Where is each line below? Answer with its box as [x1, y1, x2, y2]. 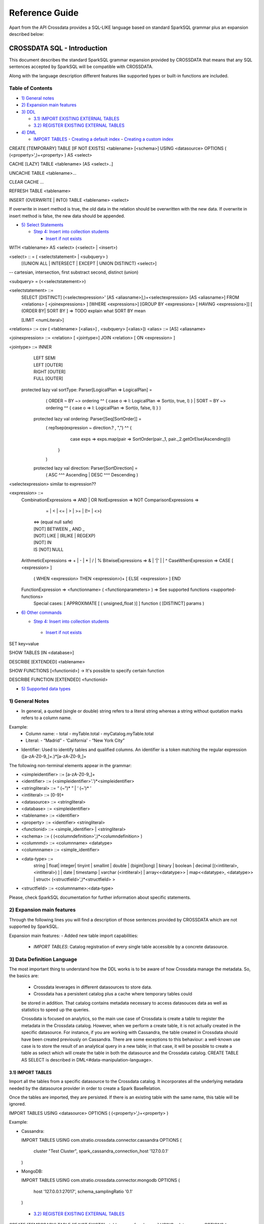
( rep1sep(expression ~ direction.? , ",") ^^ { [45, 425, 132, 431]
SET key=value [9, 640, 39, 646]
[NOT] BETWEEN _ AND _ [33, 526, 85, 532]
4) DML [21, 129, 37, 135]
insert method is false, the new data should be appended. [9, 213, 125, 219]
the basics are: [9, 973, 39, 979]
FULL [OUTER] [33, 376, 64, 381]
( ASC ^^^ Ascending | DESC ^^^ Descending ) [45, 472, 138, 478]
